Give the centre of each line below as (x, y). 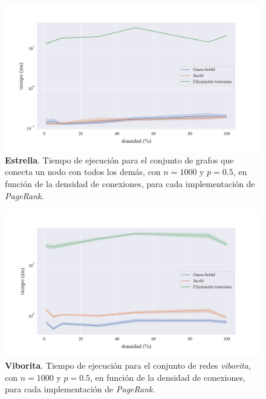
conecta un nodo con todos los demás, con (83, 172)
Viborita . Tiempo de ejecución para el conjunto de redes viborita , (128, 365)
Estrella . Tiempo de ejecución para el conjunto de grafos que (119, 160)
